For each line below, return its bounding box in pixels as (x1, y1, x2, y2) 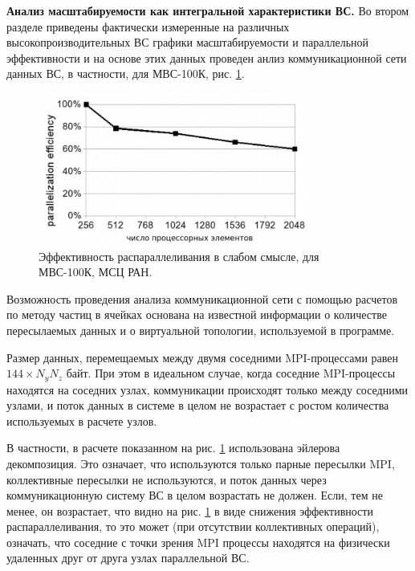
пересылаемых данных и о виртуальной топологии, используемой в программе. (6, 321, 395, 338)
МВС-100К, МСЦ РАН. (39, 263, 153, 280)
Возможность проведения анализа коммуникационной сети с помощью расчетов (6, 290, 397, 307)
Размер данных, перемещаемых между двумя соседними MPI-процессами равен (6, 349, 399, 365)
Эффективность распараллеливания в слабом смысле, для (39, 247, 319, 264)
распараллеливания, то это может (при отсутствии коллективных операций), (6, 518, 380, 535)
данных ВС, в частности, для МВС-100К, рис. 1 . (6, 65, 245, 82)
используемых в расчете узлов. (6, 412, 157, 429)
